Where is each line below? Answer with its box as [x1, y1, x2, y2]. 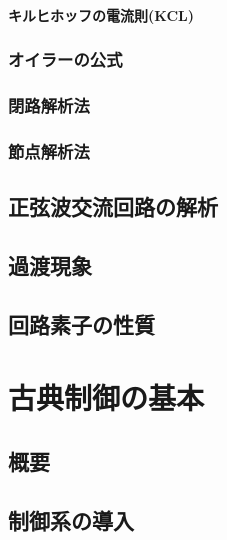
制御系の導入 [8, 504, 134, 535]
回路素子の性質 [8, 308, 155, 339]
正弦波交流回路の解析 [8, 191, 218, 222]
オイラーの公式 [8, 47, 123, 72]
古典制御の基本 [8, 377, 205, 418]
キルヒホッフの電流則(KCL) [8, 4, 195, 25]
